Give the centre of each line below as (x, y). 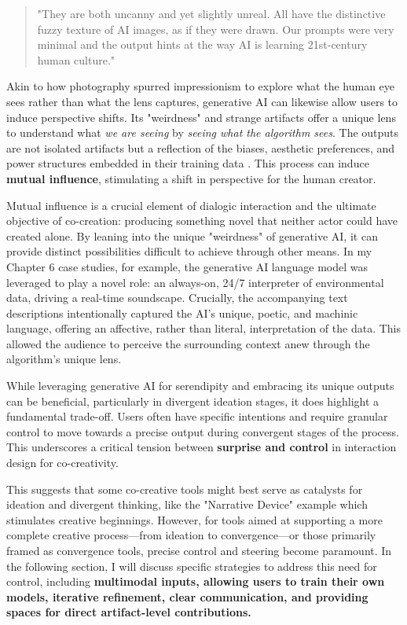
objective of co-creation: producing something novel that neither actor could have (202, 221)
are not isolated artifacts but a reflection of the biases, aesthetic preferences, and (201, 147)
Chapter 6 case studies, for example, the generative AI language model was (187, 266)
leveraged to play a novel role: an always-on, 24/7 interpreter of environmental (195, 282)
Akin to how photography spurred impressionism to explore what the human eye (201, 86)
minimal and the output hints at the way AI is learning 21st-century (202, 44)
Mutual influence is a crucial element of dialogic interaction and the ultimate (191, 205)
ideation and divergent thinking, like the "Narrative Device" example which (187, 504)
